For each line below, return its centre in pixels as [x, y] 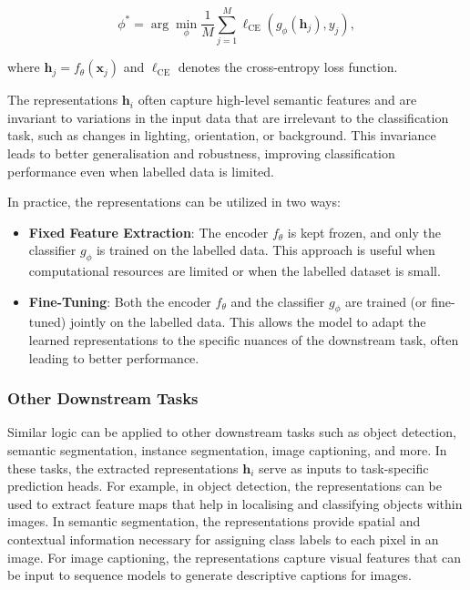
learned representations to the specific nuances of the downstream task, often [244, 340]
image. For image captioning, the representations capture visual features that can [235, 557]
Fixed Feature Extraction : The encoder [148, 232]
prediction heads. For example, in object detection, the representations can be [225, 486]
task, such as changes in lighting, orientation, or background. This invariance [222, 135]
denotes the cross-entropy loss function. [288, 67]
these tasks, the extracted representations [123, 468]
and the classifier [278, 301]
